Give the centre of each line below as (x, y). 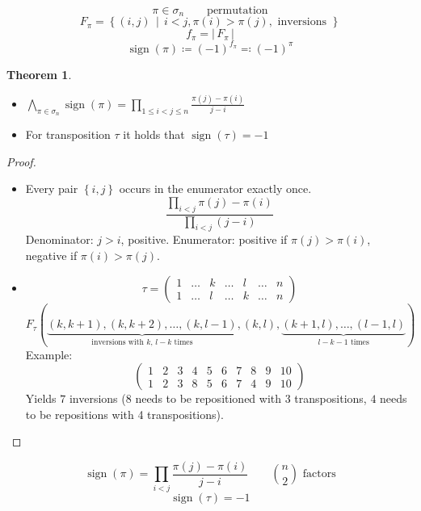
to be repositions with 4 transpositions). (124, 414)
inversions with (118, 343)
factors (319, 474)
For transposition (68, 134)
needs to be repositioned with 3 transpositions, (251, 398)
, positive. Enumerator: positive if (204, 239)
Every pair (52, 188)
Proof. (21, 161)
